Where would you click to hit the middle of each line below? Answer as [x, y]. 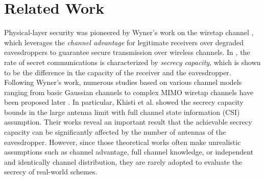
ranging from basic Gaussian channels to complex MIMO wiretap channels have [129, 92]
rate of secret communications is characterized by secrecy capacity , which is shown [132, 62]
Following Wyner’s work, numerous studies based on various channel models [123, 82]
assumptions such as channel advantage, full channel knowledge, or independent [129, 152]
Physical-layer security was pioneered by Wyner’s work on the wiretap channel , [129, 32]
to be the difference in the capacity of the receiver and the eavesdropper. [118, 72]
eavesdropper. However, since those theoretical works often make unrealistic [123, 142]
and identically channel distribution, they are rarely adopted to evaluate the [123, 161]
